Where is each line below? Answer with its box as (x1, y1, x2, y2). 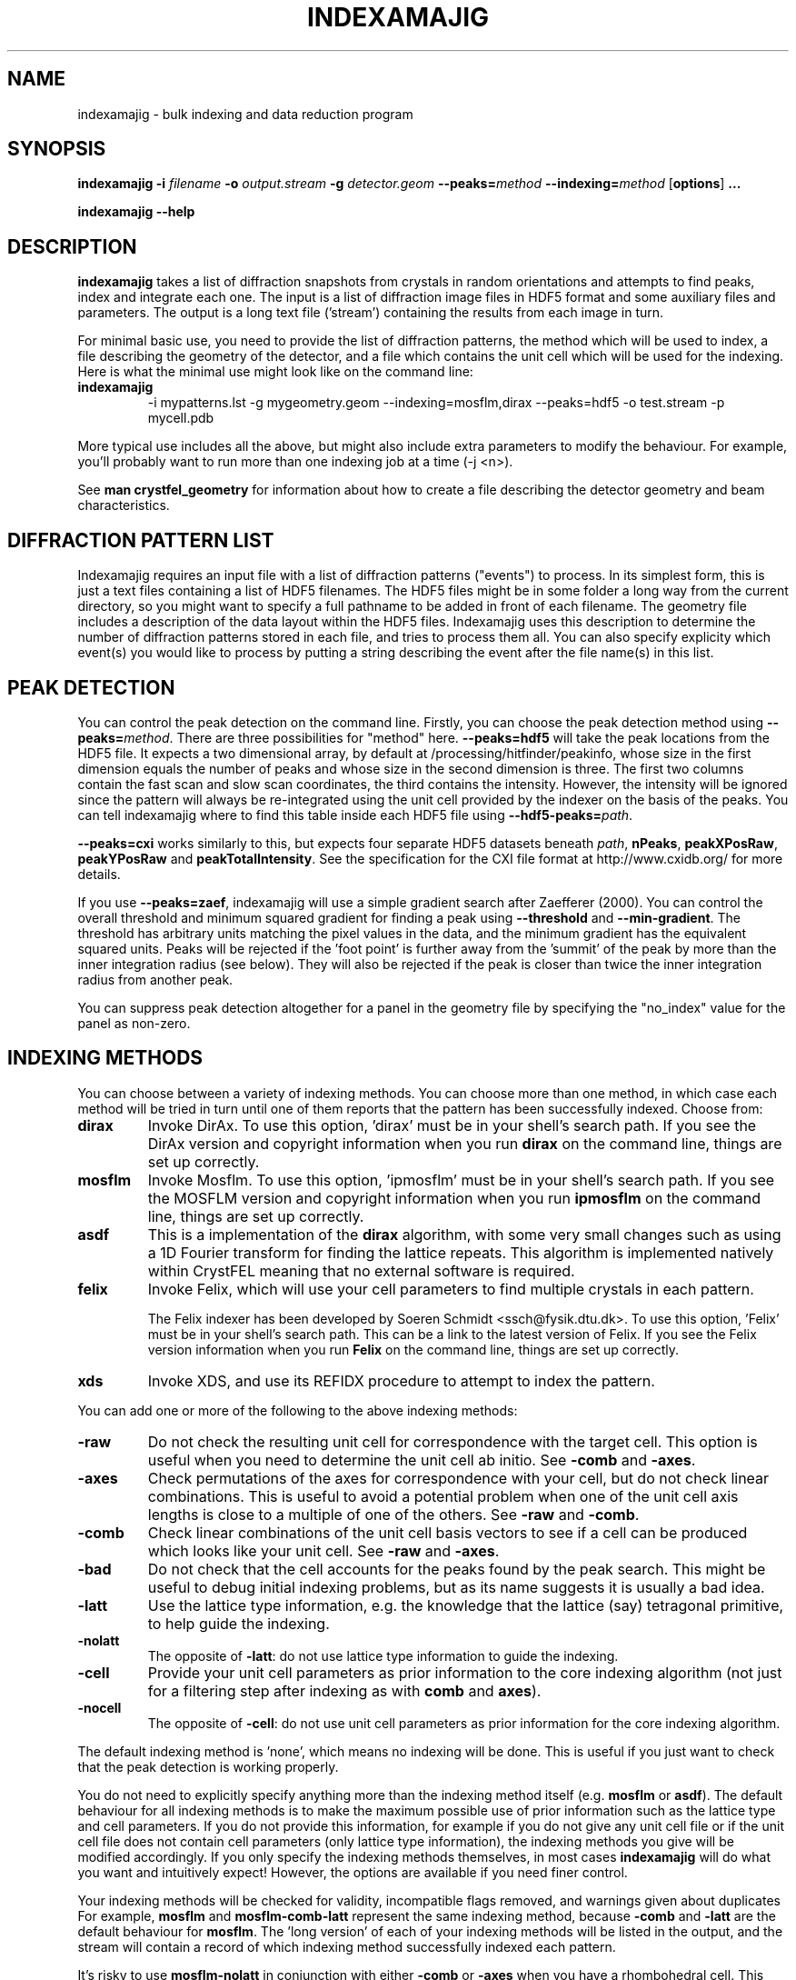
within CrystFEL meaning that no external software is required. (147, 1261, 575, 1280)
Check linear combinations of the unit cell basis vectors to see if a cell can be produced (147, 1523, 748, 1542)
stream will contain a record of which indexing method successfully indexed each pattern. (77, 1938, 616, 1955)
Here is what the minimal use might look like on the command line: (77, 364, 473, 380)
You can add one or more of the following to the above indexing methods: (77, 1402, 518, 1418)
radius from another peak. (77, 971, 234, 987)
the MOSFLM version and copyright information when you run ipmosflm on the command (147, 1188, 761, 1207)
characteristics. (77, 497, 170, 514)
